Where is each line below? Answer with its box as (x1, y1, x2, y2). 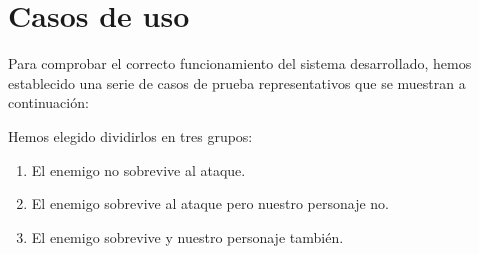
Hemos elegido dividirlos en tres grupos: (8, 125, 253, 146)
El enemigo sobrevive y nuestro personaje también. (31, 226, 344, 247)
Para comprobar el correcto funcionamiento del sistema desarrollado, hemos (8, 53, 472, 74)
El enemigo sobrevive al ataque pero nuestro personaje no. (31, 193, 389, 214)
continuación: (8, 92, 89, 113)
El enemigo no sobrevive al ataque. (31, 159, 246, 180)
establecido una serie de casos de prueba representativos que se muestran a (8, 72, 466, 93)
